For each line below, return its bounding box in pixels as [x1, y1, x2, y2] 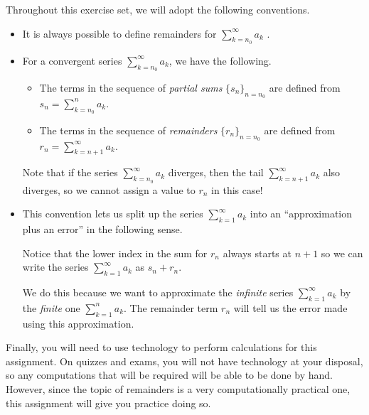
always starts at [223, 245, 292, 260]
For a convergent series [22, 53, 122, 68]
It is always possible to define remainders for [22, 26, 217, 41]
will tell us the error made [233, 300, 348, 315]
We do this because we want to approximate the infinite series [22, 284, 294, 299]
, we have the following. [169, 53, 272, 68]
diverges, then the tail [168, 165, 264, 180]
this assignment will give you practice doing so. [6, 395, 211, 410]
